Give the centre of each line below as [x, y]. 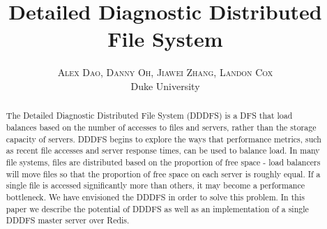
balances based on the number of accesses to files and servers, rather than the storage [161, 127]
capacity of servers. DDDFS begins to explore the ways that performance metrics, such [163, 139]
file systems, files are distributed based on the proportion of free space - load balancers [163, 162]
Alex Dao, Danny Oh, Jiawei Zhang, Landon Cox [165, 72]
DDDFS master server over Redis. [68, 220]
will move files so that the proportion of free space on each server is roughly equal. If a [163, 173]
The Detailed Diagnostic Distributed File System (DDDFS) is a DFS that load [149, 116]
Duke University [165, 86]
